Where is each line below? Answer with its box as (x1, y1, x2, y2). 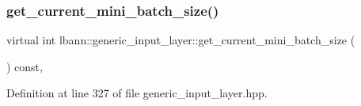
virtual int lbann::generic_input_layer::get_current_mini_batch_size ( (6, 32, 355, 48)
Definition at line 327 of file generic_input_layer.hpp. (6, 85, 268, 101)
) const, (6, 58, 43, 74)
